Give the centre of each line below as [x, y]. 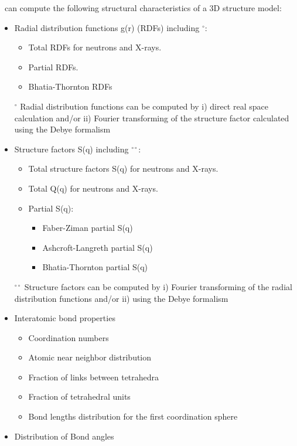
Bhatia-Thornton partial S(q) [95, 267]
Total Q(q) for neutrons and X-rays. [93, 188]
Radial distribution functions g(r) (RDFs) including [107, 27]
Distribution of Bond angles [64, 436]
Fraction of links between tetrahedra [94, 377]
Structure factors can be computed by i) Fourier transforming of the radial [158, 286]
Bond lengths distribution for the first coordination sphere [133, 416]
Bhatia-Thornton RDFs [70, 86]
